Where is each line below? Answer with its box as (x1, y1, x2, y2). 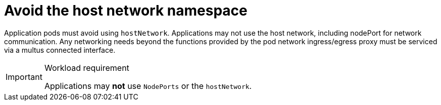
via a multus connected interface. (4, 45, 116, 54)
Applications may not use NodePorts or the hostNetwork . (44, 80, 252, 91)
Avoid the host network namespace (4, 2, 248, 19)
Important (6, 71, 42, 82)
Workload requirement (44, 62, 129, 73)
